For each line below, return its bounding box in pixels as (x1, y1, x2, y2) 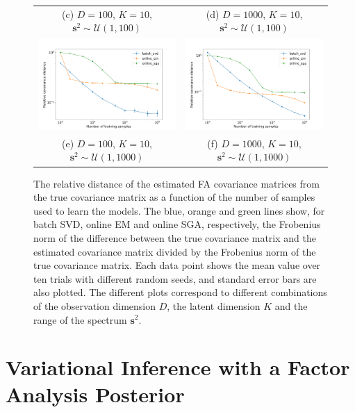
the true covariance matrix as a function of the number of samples (33, 190, 315, 204)
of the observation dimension (33, 298, 156, 313)
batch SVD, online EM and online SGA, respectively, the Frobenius (33, 217, 321, 231)
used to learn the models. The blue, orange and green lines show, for (33, 203, 325, 217)
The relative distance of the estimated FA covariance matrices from (33, 176, 320, 190)
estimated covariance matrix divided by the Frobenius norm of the (33, 244, 316, 258)
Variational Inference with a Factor (6, 353, 350, 381)
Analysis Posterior (6, 380, 185, 409)
